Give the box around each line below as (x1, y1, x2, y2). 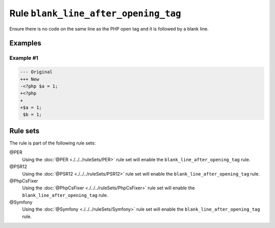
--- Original (20, 69, 53, 75)
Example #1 (9, 54, 38, 62)
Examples (9, 39, 42, 48)
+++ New (20, 76, 39, 82)
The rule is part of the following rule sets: (9, 140, 96, 146)
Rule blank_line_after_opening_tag (9, 8, 181, 19)
